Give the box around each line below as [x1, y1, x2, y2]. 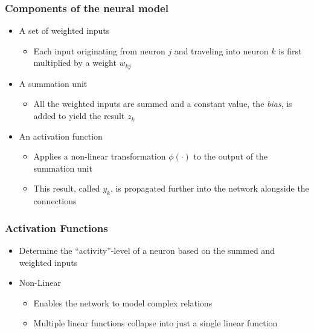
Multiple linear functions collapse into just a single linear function [33, 317, 278, 329]
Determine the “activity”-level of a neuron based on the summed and [19, 244, 275, 257]
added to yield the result [33, 109, 125, 122]
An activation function [19, 129, 103, 142]
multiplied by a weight [33, 56, 117, 69]
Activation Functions [5, 220, 108, 235]
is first [278, 44, 302, 57]
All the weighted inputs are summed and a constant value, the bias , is [33, 97, 292, 110]
